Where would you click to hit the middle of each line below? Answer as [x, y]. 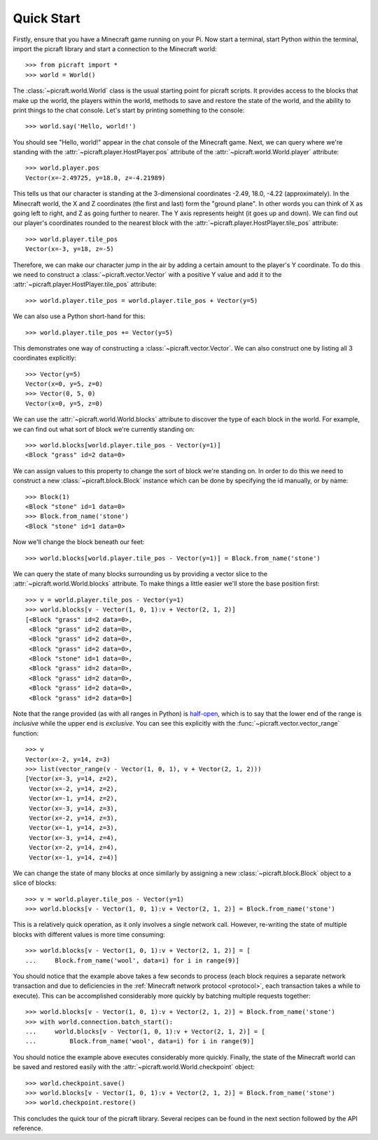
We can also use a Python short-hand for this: [79, 316]
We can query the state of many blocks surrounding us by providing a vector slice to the [140, 574]
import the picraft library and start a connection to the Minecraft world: [115, 48]
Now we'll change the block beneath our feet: [79, 542]
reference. [28, 1128]
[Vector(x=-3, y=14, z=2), [72, 779]
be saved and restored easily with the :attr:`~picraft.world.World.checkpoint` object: [134, 1067]
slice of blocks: [35, 883]
